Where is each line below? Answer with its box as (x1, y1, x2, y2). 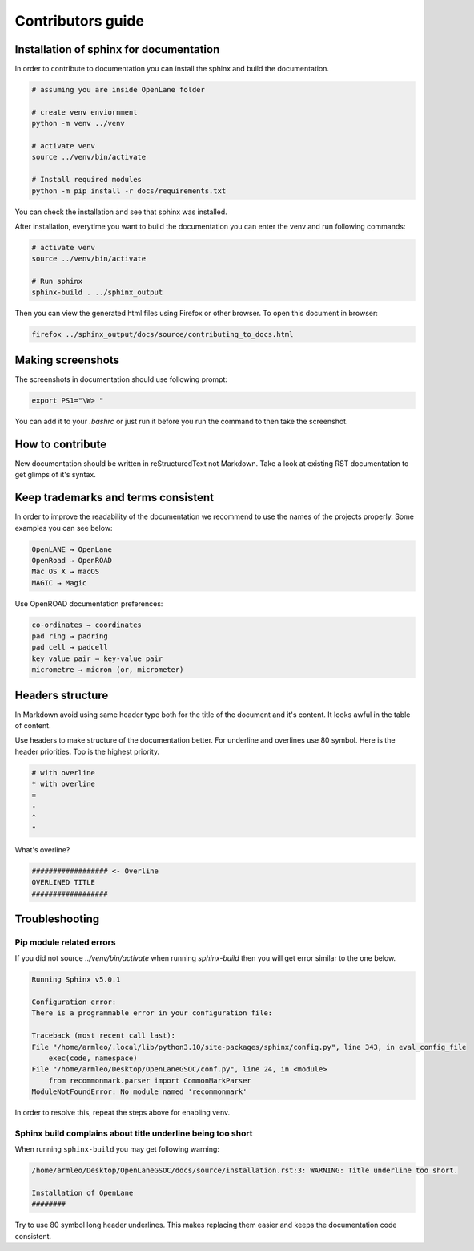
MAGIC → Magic (31, 578, 87, 587)
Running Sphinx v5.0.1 (31, 975, 121, 984)
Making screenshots (14, 353, 120, 366)
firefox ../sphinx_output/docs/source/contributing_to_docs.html (31, 330, 294, 339)
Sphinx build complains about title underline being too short (14, 1128, 253, 1139)
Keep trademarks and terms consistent (14, 491, 214, 504)
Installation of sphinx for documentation (14, 43, 220, 56)
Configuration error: (31, 998, 117, 1006)
